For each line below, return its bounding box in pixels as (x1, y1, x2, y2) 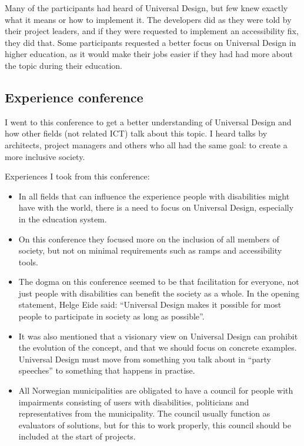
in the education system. (18, 212, 107, 225)
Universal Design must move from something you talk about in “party (18, 352, 271, 365)
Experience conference (5, 88, 143, 106)
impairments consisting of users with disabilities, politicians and (18, 395, 249, 408)
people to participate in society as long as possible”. (18, 310, 205, 322)
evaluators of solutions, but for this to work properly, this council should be (18, 418, 291, 431)
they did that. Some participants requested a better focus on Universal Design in (5, 36, 296, 48)
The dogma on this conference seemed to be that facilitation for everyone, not (18, 275, 299, 288)
